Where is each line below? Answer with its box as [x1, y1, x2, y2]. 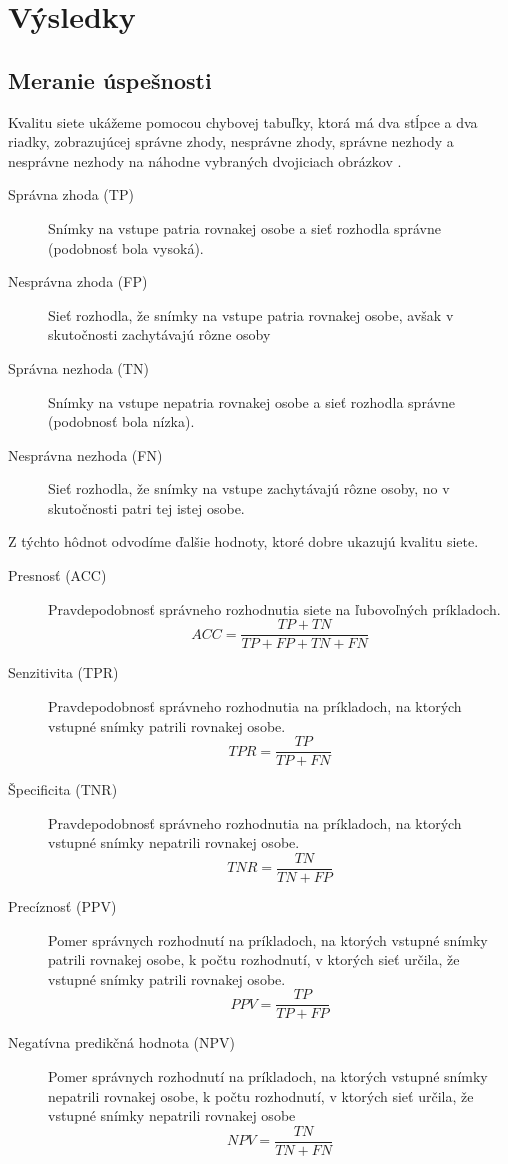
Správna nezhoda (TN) [8, 357, 149, 378]
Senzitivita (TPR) [8, 662, 119, 683]
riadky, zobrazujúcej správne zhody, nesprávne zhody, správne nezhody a [8, 131, 454, 152]
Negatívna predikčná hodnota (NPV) [8, 1032, 235, 1053]
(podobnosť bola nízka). [48, 411, 195, 432]
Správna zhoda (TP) [8, 184, 134, 205]
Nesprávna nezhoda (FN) [8, 444, 163, 465]
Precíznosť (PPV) [8, 896, 117, 917]
